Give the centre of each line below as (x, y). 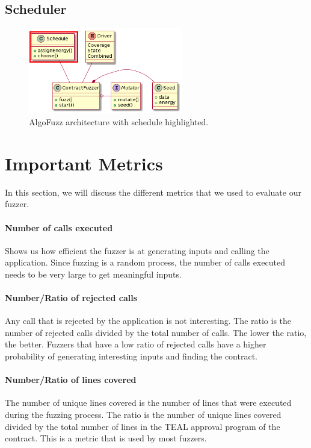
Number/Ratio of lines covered (71, 380)
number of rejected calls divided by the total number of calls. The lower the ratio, (156, 332)
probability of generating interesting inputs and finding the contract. (131, 356)
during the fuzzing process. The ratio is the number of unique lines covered (143, 415)
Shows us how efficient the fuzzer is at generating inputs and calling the (137, 250)
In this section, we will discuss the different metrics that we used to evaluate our (153, 192)
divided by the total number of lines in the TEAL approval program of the (143, 426)
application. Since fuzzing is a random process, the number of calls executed (145, 262)
